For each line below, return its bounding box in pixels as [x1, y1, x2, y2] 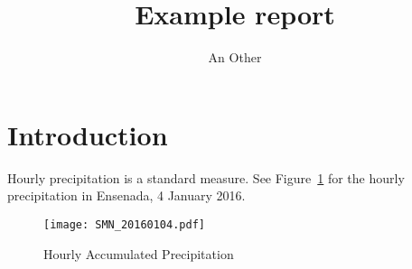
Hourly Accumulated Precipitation [43, 244, 234, 263]
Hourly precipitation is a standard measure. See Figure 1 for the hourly [7, 168, 405, 187]
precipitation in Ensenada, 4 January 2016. [7, 186, 246, 205]
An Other [208, 48, 262, 67]
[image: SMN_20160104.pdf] [43, 218, 205, 231]
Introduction [7, 116, 168, 153]
